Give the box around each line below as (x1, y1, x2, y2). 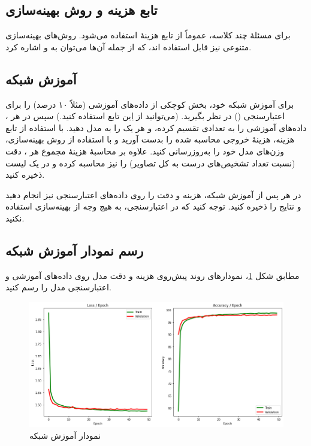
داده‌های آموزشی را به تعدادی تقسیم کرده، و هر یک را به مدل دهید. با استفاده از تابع (5, 121, 307, 134)
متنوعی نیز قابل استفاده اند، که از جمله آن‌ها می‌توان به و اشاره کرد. (5, 40, 252, 53)
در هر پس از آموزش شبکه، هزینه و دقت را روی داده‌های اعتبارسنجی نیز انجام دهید (5, 188, 301, 201)
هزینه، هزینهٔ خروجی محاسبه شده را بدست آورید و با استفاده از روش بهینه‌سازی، (5, 133, 295, 145)
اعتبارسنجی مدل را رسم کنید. (5, 281, 111, 293)
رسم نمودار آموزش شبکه (5, 241, 144, 259)
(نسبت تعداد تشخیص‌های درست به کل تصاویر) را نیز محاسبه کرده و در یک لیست (5, 156, 295, 169)
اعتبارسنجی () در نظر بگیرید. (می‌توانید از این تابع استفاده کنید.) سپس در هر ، (5, 110, 285, 122)
